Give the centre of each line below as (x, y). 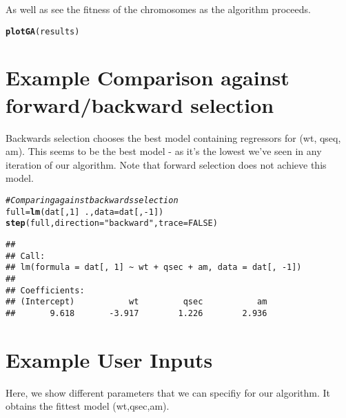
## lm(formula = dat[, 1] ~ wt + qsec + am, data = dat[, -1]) (154, 268)
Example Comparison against (147, 77)
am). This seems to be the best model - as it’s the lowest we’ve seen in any (164, 151)
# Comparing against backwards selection (92, 200)
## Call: (26, 256)
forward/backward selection (140, 104)
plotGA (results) (43, 31)
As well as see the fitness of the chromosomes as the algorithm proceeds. (158, 9)
